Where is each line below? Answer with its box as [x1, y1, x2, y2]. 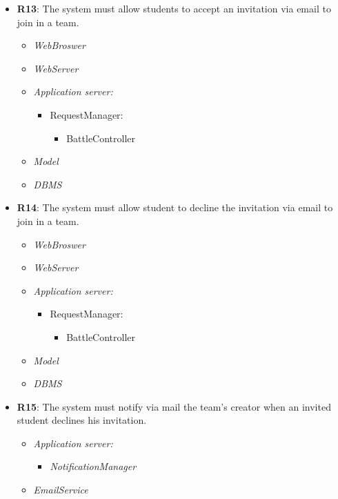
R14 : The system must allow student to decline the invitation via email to [17, 200, 333, 215]
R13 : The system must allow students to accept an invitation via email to [17, 1, 331, 15]
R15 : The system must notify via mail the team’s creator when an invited [17, 399, 331, 413]
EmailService [33, 482, 88, 497]
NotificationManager [50, 459, 137, 473]
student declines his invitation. [17, 413, 147, 427]
